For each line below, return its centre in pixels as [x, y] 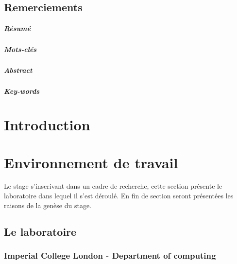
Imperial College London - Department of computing [110, 255]
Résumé [17, 28]
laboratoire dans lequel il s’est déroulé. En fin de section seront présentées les [119, 195]
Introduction [47, 125]
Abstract [18, 70]
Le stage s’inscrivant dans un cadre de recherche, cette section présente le [113, 186]
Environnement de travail [91, 163]
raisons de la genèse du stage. [48, 205]
